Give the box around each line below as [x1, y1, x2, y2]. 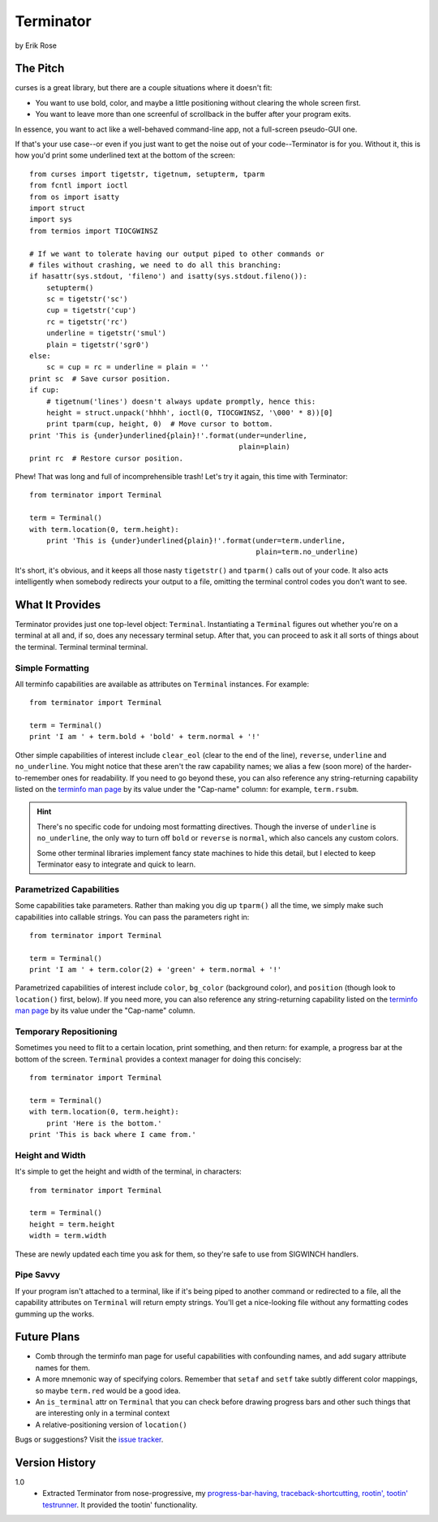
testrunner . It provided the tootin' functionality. [42, 1499, 198, 1510]
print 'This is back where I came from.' [29, 1130, 196, 1139]
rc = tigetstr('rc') [45, 317, 128, 326]
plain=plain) [238, 443, 291, 452]
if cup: [29, 386, 60, 395]
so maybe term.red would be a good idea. [35, 1386, 181, 1395]
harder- [386, 762, 413, 772]
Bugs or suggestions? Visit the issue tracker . [15, 1434, 164, 1445]
